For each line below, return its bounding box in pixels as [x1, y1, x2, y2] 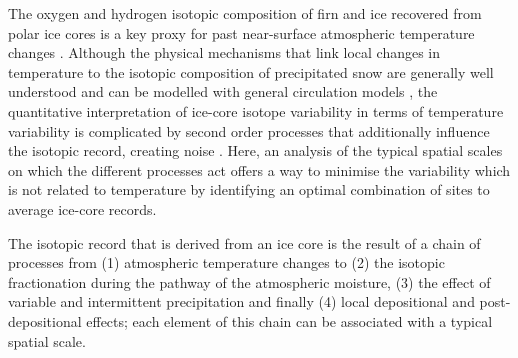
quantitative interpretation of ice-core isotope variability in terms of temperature [8, 100, 504, 121]
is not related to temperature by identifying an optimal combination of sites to [8, 179, 490, 200]
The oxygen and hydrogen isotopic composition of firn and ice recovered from [8, 3, 482, 23]
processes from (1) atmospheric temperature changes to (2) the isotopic [8, 252, 445, 273]
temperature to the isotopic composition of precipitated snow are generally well [8, 61, 494, 82]
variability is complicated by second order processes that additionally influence [8, 120, 490, 141]
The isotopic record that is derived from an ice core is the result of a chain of [8, 232, 481, 253]
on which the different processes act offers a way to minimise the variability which [8, 159, 511, 180]
